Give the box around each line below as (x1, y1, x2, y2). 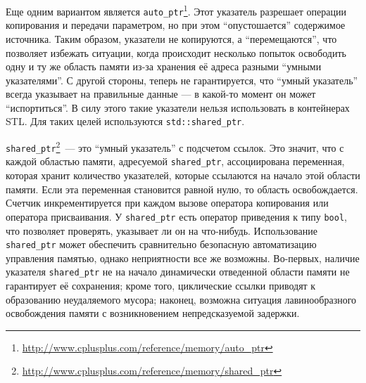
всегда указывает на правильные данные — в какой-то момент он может (6, 86, 316, 101)
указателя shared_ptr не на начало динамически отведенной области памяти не (6, 264, 350, 279)
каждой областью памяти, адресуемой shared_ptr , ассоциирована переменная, (6, 154, 345, 169)
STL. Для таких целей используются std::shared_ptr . (6, 114, 245, 129)
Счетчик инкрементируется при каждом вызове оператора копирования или (6, 195, 329, 210)
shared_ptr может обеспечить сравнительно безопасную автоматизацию (6, 237, 317, 252)
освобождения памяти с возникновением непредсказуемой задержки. (6, 306, 300, 320)
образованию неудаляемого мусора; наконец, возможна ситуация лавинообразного (6, 292, 357, 306)
